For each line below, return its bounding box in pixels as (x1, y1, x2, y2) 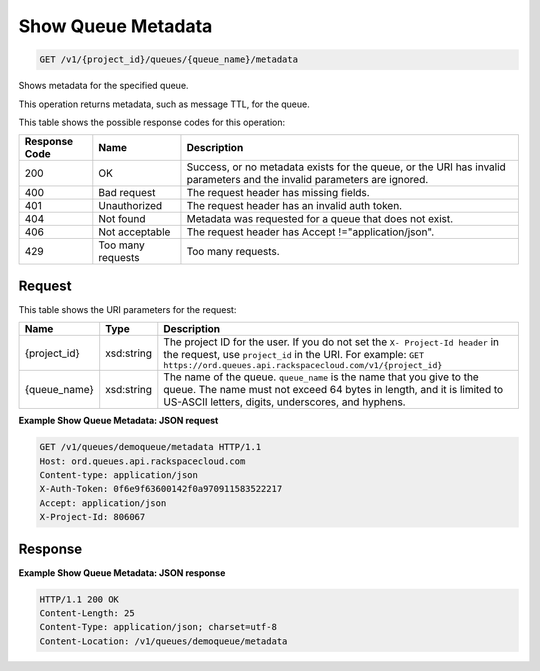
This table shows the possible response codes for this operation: (18, 116, 286, 128)
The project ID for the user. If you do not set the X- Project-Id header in (163, 335, 500, 349)
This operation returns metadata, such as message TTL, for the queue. (18, 98, 310, 110)
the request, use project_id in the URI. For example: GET (163, 348, 425, 362)
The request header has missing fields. (186, 186, 370, 200)
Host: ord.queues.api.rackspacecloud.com (39, 455, 246, 467)
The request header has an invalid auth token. (186, 199, 403, 213)
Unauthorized (98, 199, 163, 213)
